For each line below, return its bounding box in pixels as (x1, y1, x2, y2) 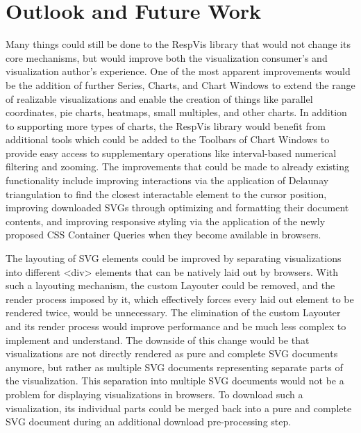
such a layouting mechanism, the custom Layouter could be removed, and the (6, 278, 335, 293)
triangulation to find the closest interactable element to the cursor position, (6, 186, 327, 201)
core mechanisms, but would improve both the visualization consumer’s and (6, 50, 328, 65)
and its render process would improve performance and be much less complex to (6, 319, 346, 333)
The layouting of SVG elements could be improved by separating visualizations (6, 251, 342, 265)
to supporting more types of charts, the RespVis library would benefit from (6, 118, 326, 133)
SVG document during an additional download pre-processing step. (6, 414, 292, 429)
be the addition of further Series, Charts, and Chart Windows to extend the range (6, 77, 355, 92)
